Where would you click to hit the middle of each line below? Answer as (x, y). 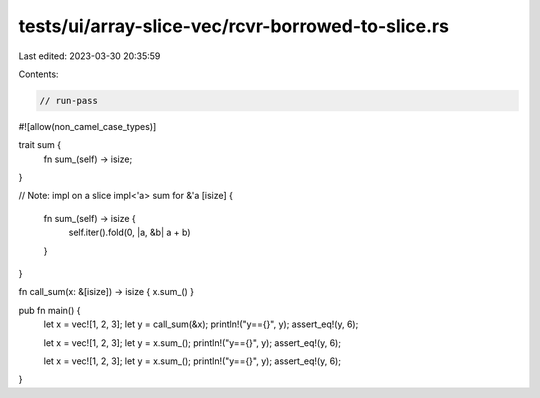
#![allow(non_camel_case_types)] (87, 126)
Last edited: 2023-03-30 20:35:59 (89, 56)
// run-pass (69, 100)
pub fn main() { (49, 310)
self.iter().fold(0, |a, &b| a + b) (129, 232)
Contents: (38, 74)
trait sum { (40, 145)
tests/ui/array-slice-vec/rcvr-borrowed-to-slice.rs (234, 26)
